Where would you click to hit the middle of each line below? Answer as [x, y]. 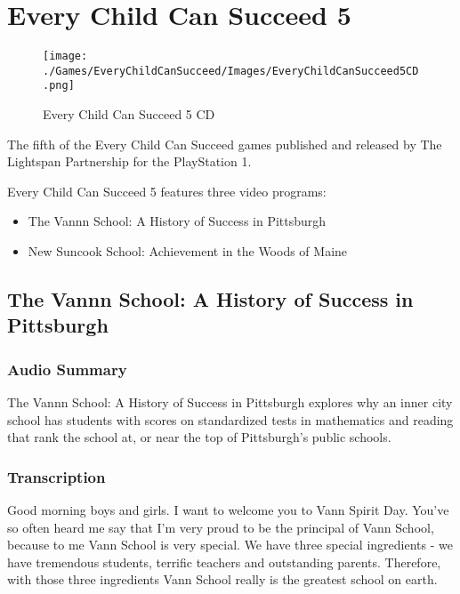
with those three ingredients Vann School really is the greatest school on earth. [222, 579]
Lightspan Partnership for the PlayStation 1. [129, 161]
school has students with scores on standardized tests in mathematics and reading [230, 419]
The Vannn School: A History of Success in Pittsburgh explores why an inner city [230, 402]
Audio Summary [67, 369]
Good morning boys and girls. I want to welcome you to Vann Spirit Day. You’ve [228, 510]
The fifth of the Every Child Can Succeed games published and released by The [225, 144]
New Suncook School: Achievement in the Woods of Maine [188, 251]
